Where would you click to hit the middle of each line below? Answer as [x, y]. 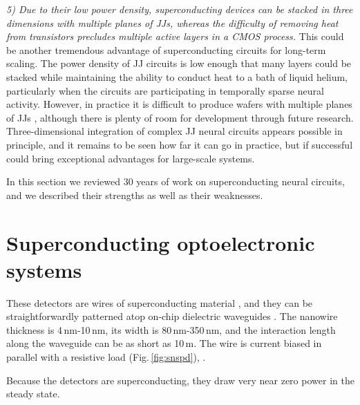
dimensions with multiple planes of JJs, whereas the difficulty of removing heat [172, 22]
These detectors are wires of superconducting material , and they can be [160, 302]
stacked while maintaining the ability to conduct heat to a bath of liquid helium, [177, 76]
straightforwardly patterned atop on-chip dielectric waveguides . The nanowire [172, 316]
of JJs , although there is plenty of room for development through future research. [180, 117]
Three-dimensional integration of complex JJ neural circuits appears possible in [174, 131]
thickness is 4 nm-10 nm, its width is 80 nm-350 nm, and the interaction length [171, 329]
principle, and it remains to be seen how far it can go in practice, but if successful [180, 144]
